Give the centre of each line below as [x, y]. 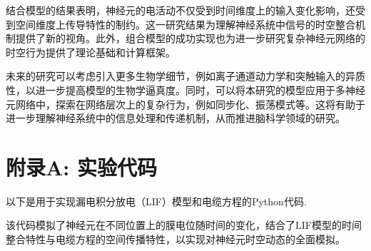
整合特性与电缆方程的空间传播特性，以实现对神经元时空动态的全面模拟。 [176, 239]
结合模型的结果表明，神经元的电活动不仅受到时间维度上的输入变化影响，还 [181, 10]
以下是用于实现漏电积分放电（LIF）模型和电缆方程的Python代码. [156, 201]
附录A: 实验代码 [81, 167]
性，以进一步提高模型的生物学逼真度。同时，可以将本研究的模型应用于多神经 [185, 89]
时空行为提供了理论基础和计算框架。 [91, 52]
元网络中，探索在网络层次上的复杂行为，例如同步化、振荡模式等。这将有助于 [185, 104]
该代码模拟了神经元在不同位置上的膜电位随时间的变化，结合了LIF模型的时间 [184, 225]
